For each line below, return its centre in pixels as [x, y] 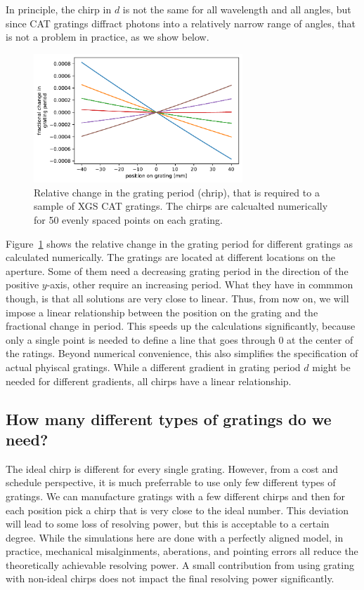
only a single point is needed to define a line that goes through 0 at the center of [180, 339]
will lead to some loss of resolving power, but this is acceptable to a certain [168, 524]
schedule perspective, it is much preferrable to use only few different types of [171, 482]
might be [331, 367]
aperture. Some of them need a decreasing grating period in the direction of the [177, 270]
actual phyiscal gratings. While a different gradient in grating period [153, 367]
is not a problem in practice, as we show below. [108, 37]
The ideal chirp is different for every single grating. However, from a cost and [172, 468]
